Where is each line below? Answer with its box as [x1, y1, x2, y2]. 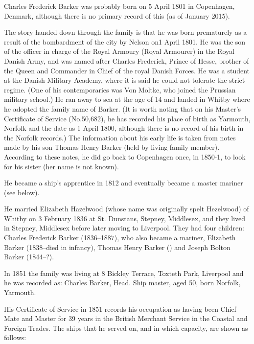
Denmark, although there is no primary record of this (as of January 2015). [4, 10, 230, 21]
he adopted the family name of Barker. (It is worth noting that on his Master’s [4, 103, 241, 114]
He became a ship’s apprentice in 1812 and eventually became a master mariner [4, 178, 243, 188]
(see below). [4, 187, 40, 197]
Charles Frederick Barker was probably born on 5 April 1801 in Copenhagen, [4, 1, 235, 11]
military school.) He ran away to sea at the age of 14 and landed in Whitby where [4, 94, 250, 104]
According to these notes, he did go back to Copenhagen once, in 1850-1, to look [4, 151, 246, 161]
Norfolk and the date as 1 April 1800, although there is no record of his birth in [4, 123, 244, 133]
